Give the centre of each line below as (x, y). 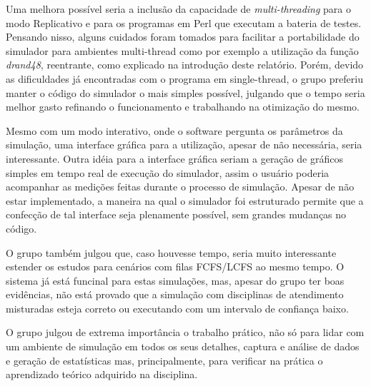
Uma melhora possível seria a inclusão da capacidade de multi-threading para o (179, 9)
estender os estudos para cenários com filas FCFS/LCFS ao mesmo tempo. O (175, 266)
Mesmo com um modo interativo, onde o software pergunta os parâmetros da (174, 130)
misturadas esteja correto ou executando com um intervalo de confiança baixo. (177, 308)
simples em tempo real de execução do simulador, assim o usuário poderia (168, 172)
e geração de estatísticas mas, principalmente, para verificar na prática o (164, 360)
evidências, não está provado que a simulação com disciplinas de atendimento (175, 294)
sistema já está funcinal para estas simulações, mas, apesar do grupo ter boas (175, 280)
